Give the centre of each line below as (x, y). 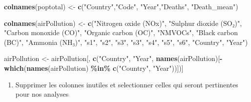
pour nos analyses (42, 94)
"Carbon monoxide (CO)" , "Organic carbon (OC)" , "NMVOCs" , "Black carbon (121, 32)
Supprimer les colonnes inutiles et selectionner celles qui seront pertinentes (127, 84)
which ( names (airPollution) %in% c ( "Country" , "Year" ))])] (94, 68)
